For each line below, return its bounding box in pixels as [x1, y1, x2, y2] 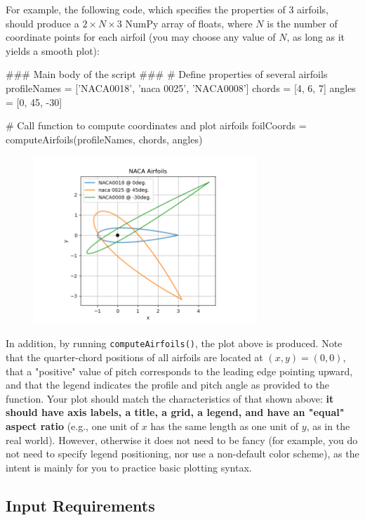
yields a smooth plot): [6, 43, 100, 58]
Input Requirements [6, 494, 155, 516]
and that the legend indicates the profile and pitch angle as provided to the [6, 377, 330, 392]
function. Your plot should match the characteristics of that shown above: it [6, 391, 334, 405]
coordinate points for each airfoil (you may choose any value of [6, 30, 276, 44]
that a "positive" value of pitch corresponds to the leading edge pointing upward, [6, 363, 353, 378]
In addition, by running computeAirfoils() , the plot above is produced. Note [6, 336, 343, 351]
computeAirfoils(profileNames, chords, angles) [6, 131, 203, 146]
